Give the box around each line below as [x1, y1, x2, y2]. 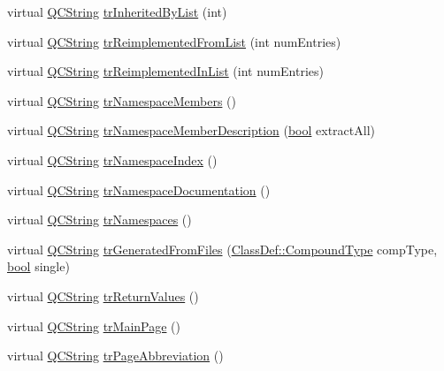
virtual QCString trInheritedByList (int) [7, 3, 227, 20]
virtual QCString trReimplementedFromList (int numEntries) [7, 32, 341, 50]
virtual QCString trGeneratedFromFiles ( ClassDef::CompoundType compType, [7, 239, 438, 258]
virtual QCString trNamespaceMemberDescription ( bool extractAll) [7, 121, 376, 140]
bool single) [7, 257, 70, 276]
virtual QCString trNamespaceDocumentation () [7, 180, 271, 199]
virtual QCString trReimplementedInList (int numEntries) [7, 62, 324, 80]
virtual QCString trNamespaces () [7, 210, 192, 229]
